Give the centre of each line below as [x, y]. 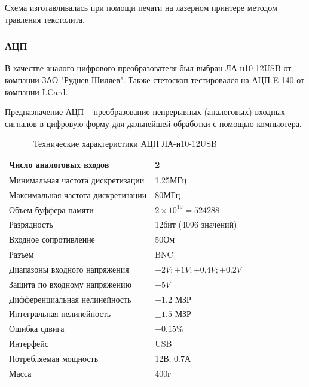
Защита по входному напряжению [70, 284]
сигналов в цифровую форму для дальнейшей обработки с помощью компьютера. [153, 123]
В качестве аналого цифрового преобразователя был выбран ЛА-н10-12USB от [148, 68]
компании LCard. [36, 91]
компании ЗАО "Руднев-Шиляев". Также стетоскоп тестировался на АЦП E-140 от [155, 80]
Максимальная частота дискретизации [78, 194]
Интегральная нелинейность [60, 314]
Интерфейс [29, 344]
